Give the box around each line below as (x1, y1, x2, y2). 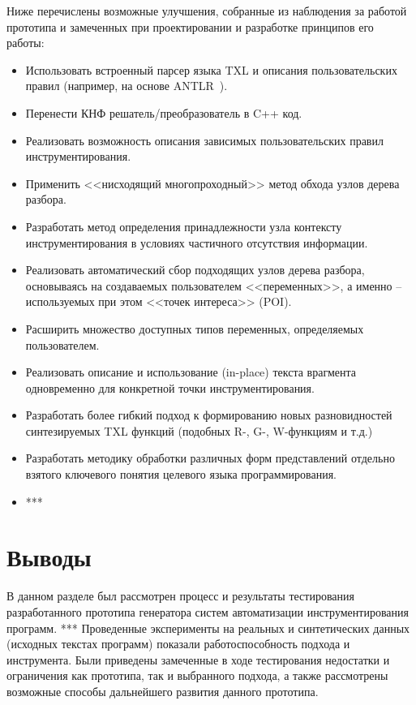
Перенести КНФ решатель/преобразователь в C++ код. (25, 104, 302, 121)
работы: (6, 34, 45, 51)
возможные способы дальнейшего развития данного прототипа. (6, 682, 319, 699)
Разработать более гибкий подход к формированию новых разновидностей (25, 406, 392, 423)
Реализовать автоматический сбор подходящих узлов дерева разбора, (25, 261, 365, 278)
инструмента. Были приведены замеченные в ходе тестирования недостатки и (6, 651, 390, 668)
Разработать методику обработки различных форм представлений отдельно (25, 449, 395, 466)
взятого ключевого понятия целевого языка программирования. (25, 466, 337, 483)
